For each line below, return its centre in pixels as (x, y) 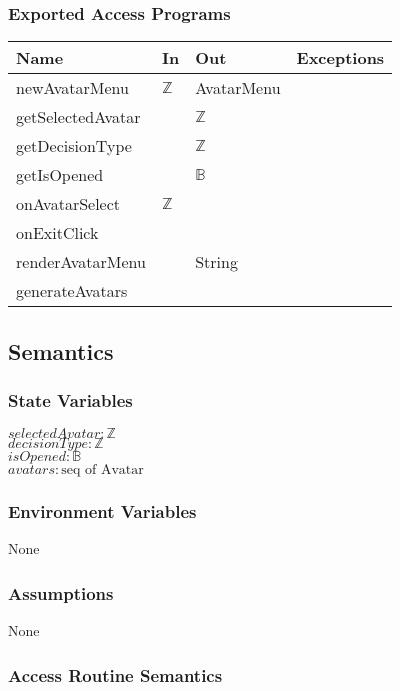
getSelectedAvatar (78, 117)
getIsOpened (60, 175)
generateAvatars (72, 291)
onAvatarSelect (68, 204)
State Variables (70, 399)
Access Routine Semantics (115, 674)
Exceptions (340, 58)
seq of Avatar (102, 470)
